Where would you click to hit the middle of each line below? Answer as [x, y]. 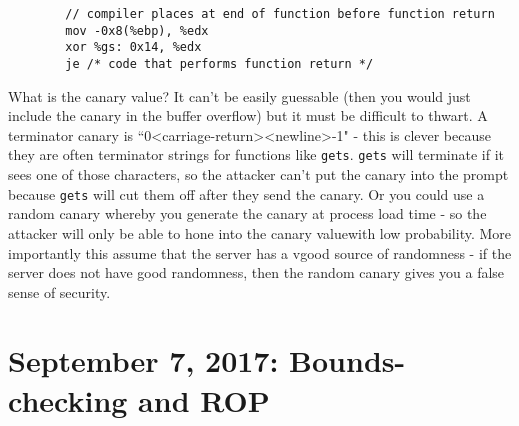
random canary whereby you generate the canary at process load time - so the [247, 213]
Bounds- [347, 360]
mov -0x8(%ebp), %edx [137, 30]
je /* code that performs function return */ [219, 63]
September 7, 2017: [143, 360]
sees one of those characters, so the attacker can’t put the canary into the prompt [258, 174]
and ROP [204, 399]
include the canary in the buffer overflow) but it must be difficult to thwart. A [248, 115]
